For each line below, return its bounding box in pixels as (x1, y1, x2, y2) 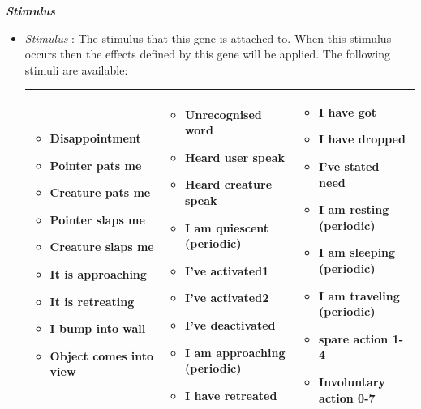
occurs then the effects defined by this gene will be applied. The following (24, 45, 390, 62)
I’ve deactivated (185, 317, 276, 334)
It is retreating (49, 292, 135, 309)
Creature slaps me (49, 238, 154, 255)
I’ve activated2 (185, 289, 269, 306)
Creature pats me (49, 184, 151, 201)
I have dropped (319, 130, 406, 147)
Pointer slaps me (49, 211, 145, 228)
